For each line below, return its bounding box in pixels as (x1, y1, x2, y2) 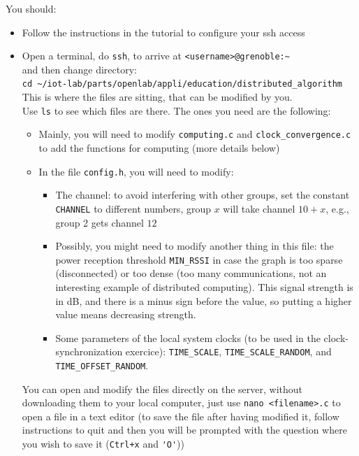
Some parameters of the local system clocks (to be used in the (55, 330, 321, 345)
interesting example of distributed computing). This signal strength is (55, 279, 353, 294)
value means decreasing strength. (55, 307, 196, 322)
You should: (6, 1, 57, 15)
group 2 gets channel (55, 215, 144, 229)
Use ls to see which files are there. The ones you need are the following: (22, 103, 331, 117)
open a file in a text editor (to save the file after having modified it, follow (22, 408, 339, 423)
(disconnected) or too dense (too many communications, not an (55, 266, 327, 280)
